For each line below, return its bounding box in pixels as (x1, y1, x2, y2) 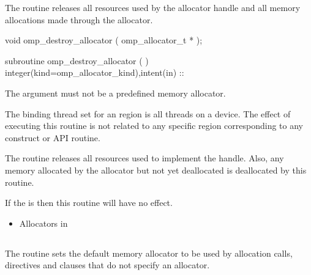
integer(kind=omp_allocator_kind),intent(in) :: (5, 66, 184, 79)
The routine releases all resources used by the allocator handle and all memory (5, 1, 301, 13)
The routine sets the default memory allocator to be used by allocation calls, (5, 246, 293, 259)
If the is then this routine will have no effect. (5, 196, 173, 209)
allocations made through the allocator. (5, 13, 153, 26)
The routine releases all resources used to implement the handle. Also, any (5, 152, 284, 164)
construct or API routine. (5, 131, 100, 144)
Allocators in (19, 216, 68, 229)
